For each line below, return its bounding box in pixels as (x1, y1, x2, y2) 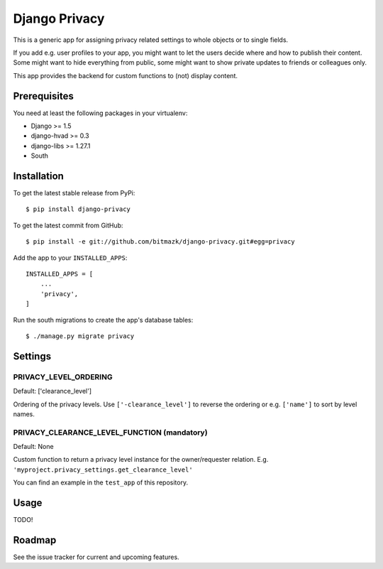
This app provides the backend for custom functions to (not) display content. (13, 71, 238, 80)
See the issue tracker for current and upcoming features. (13, 553, 180, 561)
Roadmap (13, 533, 57, 546)
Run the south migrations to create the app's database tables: (13, 315, 194, 324)
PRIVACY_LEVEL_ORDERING (13, 372, 113, 381)
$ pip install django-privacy (26, 205, 131, 213)
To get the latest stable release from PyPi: (13, 189, 135, 197)
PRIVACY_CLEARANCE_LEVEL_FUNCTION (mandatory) (13, 427, 209, 437)
